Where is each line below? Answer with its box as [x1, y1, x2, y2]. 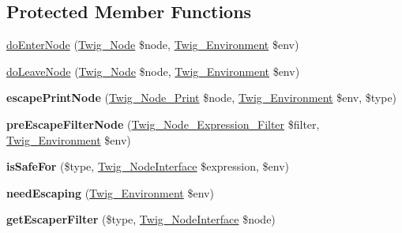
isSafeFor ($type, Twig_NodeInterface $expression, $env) [6, 158, 289, 175]
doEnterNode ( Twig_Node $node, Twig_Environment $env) [6, 36, 299, 53]
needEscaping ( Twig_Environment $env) [6, 184, 214, 201]
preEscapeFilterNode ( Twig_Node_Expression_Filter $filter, [6, 115, 320, 132]
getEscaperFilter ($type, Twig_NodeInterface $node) [6, 211, 276, 227]
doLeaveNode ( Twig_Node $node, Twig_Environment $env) [6, 62, 300, 79]
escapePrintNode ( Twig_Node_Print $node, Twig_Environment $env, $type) [6, 89, 397, 106]
